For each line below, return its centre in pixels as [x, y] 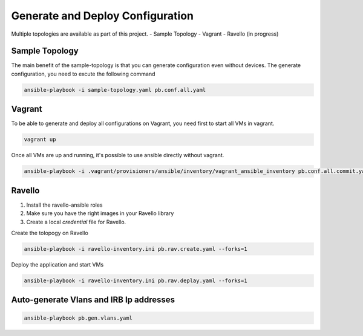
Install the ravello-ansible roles [64, 205]
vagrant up [40, 140]
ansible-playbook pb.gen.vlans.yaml [78, 318]
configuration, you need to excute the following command [83, 74]
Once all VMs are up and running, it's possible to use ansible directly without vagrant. [118, 155]
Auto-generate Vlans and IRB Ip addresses [93, 300]
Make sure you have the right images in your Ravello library [100, 213]
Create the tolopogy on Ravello [50, 233]
